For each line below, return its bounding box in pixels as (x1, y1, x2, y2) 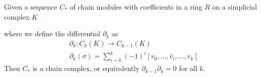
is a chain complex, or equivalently (32, 63, 140, 73)
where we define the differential (4, 28, 101, 39)
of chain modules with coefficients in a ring (70, 2, 203, 12)
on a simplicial (212, 2, 257, 12)
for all (179, 63, 198, 73)
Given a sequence (4, 2, 57, 12)
